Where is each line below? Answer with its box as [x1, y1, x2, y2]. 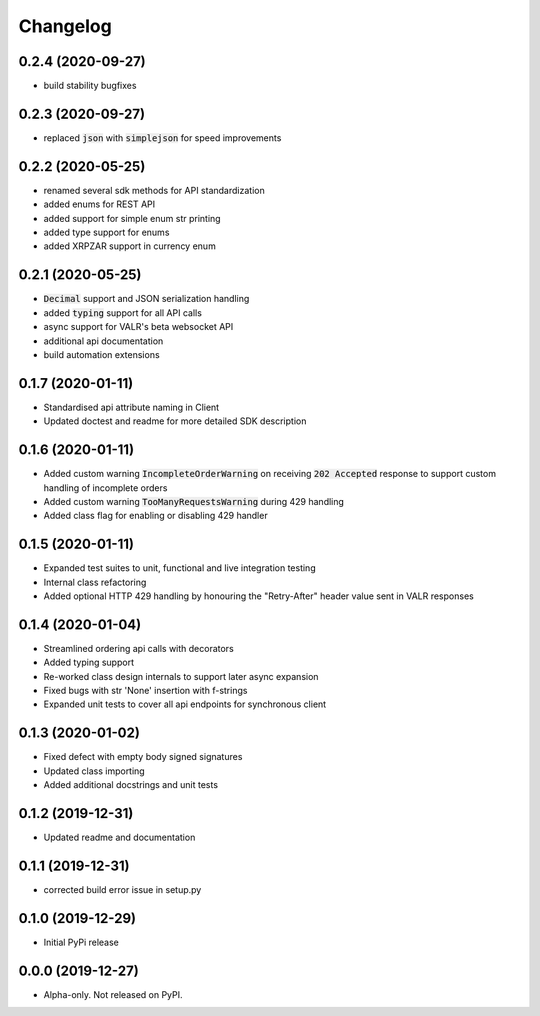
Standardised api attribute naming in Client [43, 401, 220, 413]
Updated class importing [43, 765, 145, 777]
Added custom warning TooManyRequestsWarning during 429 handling [43, 495, 345, 507]
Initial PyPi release [43, 936, 120, 948]
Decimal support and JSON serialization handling [43, 293, 250, 305]
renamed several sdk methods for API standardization [43, 184, 265, 196]
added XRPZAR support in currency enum [43, 240, 217, 252]
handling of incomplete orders [43, 481, 168, 494]
